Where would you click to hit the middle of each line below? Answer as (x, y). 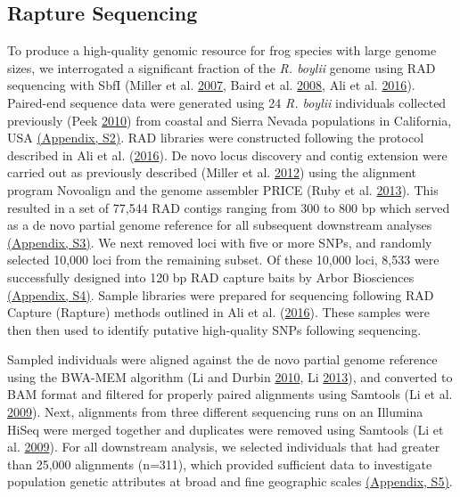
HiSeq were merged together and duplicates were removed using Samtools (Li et (226, 429)
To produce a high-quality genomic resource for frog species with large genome (222, 50)
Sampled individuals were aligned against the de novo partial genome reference (222, 359)
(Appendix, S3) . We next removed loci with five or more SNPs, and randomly (220, 242)
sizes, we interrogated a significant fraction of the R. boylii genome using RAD (222, 67)
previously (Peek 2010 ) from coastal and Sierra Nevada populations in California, (230, 120)
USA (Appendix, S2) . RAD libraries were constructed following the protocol (216, 138)
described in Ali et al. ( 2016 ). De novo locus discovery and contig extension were (227, 155)
